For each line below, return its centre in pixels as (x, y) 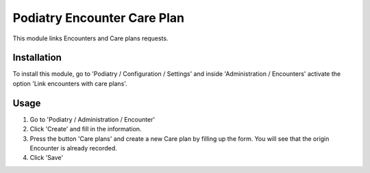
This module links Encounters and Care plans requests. (90, 38)
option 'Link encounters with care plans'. (70, 83)
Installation (37, 58)
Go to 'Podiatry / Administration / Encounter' (92, 119)
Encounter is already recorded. (74, 148)
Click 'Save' (47, 158)
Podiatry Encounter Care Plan (99, 18)
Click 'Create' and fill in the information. (86, 129)
